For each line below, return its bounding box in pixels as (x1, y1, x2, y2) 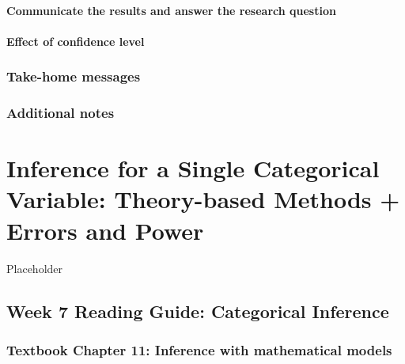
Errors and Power (6, 214, 204, 246)
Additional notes (6, 103, 115, 123)
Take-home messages (6, 66, 141, 86)
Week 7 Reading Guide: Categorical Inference (6, 298, 389, 323)
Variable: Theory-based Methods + (6, 183, 400, 215)
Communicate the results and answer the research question (6, 2, 336, 18)
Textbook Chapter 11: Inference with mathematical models (6, 339, 392, 359)
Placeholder (6, 260, 63, 276)
